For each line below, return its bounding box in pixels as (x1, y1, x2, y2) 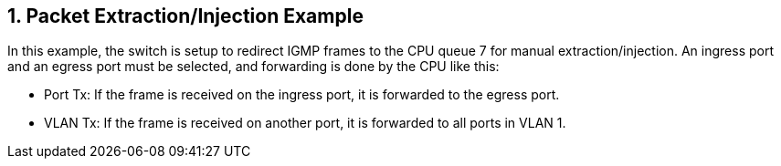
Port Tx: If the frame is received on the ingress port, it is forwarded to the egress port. (44, 87, 560, 103)
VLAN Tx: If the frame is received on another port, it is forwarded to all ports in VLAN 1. (44, 115, 566, 131)
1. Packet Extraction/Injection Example (7, 5, 364, 27)
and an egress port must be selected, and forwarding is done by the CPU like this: (7, 58, 500, 75)
